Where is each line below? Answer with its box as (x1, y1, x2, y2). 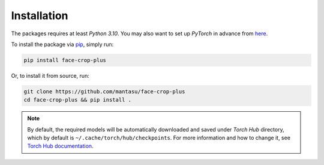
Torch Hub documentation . (27, 142, 94, 149)
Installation (11, 9, 68, 22)
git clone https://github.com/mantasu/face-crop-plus (23, 88, 185, 95)
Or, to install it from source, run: (11, 72, 89, 79)
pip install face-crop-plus (23, 57, 106, 63)
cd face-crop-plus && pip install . (23, 96, 132, 103)
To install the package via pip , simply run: (11, 41, 114, 48)
